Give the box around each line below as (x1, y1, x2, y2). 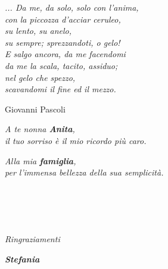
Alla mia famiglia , (5, 154, 76, 167)
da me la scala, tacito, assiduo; (5, 59, 118, 71)
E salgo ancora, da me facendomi (5, 48, 126, 60)
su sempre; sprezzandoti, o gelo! (5, 36, 120, 48)
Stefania (5, 252, 40, 265)
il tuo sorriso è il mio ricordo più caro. (5, 134, 147, 146)
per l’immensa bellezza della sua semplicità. (5, 166, 164, 179)
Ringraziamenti (5, 233, 60, 245)
